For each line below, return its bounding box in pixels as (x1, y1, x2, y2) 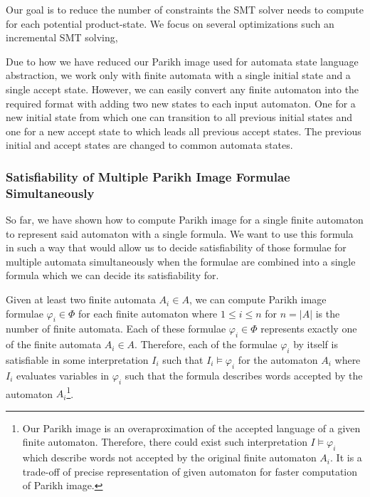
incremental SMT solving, (6, 30, 118, 45)
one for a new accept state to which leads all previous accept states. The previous (6, 123, 361, 138)
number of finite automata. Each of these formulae (6, 321, 226, 336)
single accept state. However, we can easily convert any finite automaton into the (6, 81, 359, 96)
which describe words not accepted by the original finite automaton (22, 450, 317, 465)
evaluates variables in (16, 367, 110, 382)
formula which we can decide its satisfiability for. (6, 268, 219, 283)
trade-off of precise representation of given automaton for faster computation (22, 464, 358, 478)
